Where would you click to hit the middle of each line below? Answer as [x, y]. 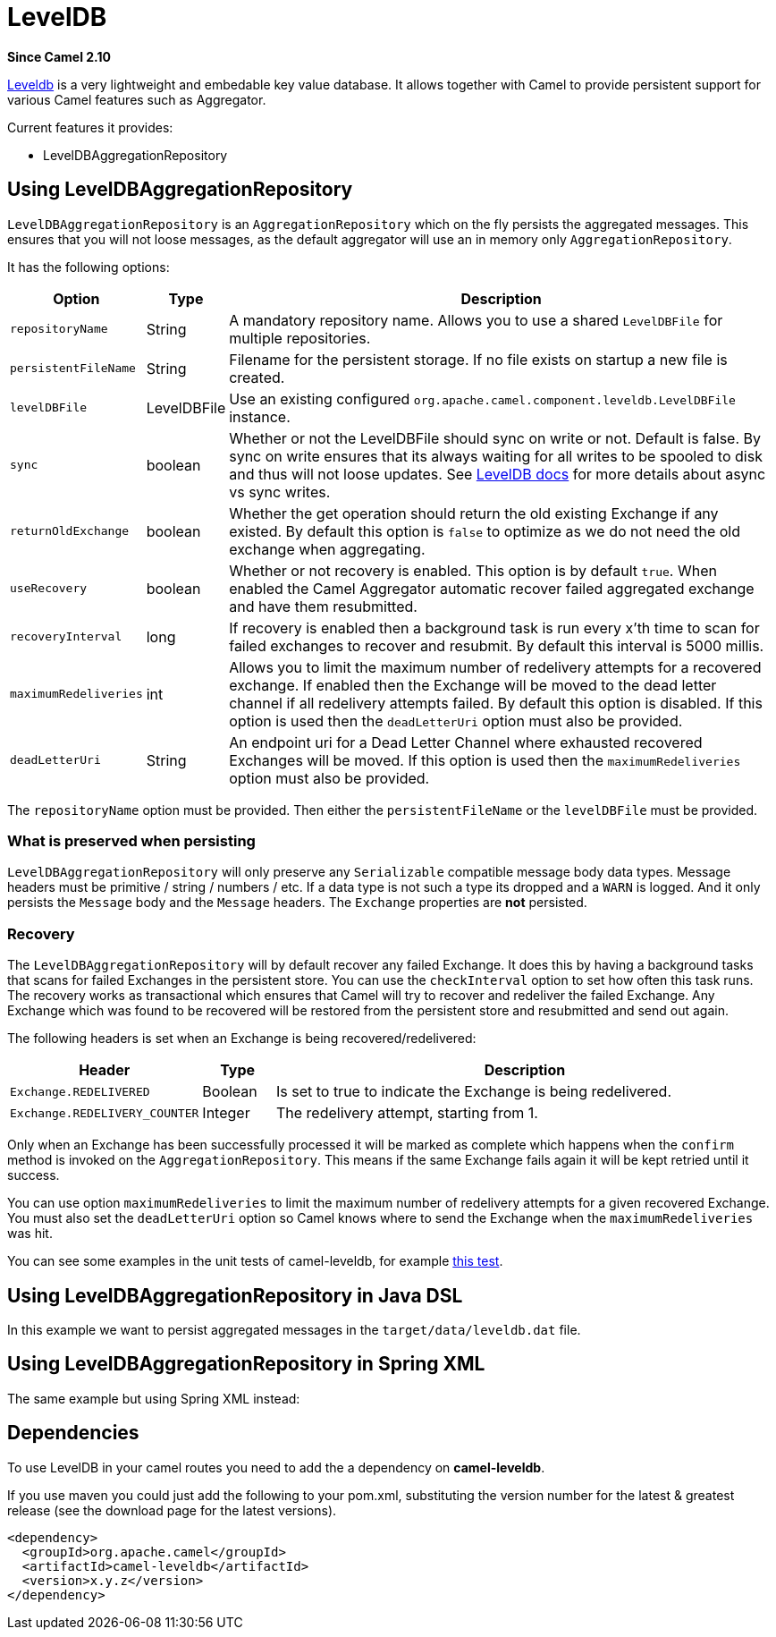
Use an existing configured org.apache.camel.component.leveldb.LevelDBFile [482, 399]
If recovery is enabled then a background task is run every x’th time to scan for [494, 628]
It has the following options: [89, 267]
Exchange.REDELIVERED [80, 1091]
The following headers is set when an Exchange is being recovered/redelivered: [242, 1039]
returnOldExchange [70, 531]
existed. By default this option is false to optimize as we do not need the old [485, 531]
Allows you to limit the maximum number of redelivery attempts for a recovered [495, 667]
